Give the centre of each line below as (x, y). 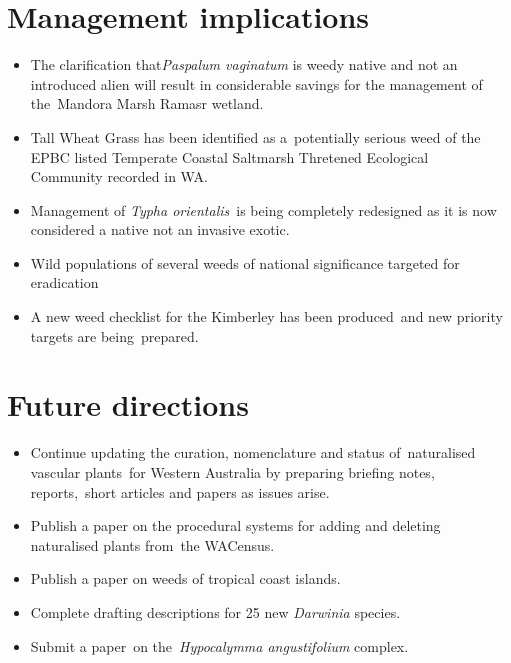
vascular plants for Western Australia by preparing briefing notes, (232, 471)
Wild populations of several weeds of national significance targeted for (245, 262)
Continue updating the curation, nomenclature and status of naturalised (253, 452)
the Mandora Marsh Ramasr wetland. (147, 103)
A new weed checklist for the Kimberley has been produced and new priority (266, 316)
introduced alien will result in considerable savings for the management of (256, 83)
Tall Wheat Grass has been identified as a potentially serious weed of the (255, 136)
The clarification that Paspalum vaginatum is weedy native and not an (244, 64)
